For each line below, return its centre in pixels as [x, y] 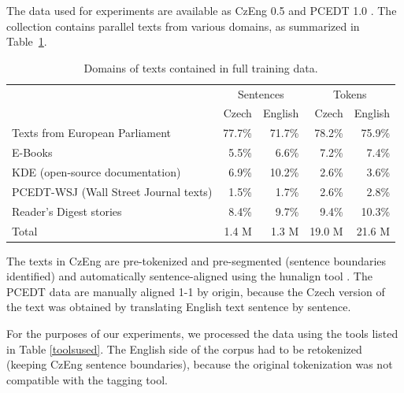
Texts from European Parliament [92, 133]
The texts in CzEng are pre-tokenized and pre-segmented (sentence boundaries [196, 260]
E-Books [32, 152]
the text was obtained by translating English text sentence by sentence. [179, 307]
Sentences [261, 93]
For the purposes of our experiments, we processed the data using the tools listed [202, 333]
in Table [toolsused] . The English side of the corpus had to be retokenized [184, 349]
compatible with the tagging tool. [87, 379]
